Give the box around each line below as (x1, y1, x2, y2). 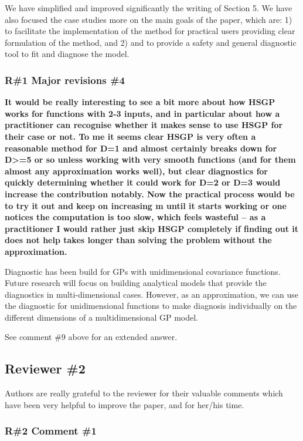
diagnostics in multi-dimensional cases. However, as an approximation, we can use (5, 288, 299, 300)
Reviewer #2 (5, 359, 86, 378)
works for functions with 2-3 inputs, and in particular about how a (5, 107, 280, 119)
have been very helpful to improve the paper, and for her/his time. (5, 398, 244, 410)
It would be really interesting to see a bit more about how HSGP (5, 96, 275, 108)
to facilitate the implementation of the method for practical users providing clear (5, 25, 295, 37)
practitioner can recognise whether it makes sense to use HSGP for (5, 119, 283, 131)
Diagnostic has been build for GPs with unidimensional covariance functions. (5, 265, 281, 277)
